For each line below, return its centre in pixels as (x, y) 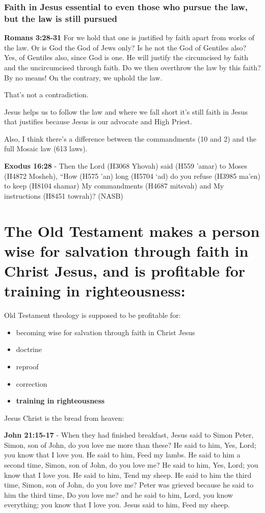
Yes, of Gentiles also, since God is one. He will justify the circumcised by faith (126, 57)
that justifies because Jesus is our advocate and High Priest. (98, 121)
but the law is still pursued (61, 18)
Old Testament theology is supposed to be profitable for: (92, 315)
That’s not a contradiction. (46, 94)
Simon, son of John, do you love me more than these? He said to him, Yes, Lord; (130, 444)
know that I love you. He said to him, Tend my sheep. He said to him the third (128, 475)
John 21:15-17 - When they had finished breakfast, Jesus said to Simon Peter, (129, 435)
